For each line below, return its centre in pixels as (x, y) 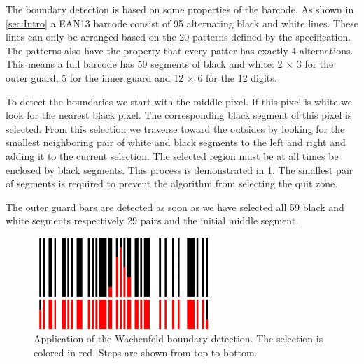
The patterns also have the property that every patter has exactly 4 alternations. (180, 50)
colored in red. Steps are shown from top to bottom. (146, 352)
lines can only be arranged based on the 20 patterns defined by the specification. (178, 37)
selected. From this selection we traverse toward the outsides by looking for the (175, 128)
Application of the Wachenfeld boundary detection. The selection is (178, 338)
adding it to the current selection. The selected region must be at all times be (172, 155)
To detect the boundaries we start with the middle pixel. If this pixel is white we (179, 101)
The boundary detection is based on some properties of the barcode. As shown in (180, 9)
